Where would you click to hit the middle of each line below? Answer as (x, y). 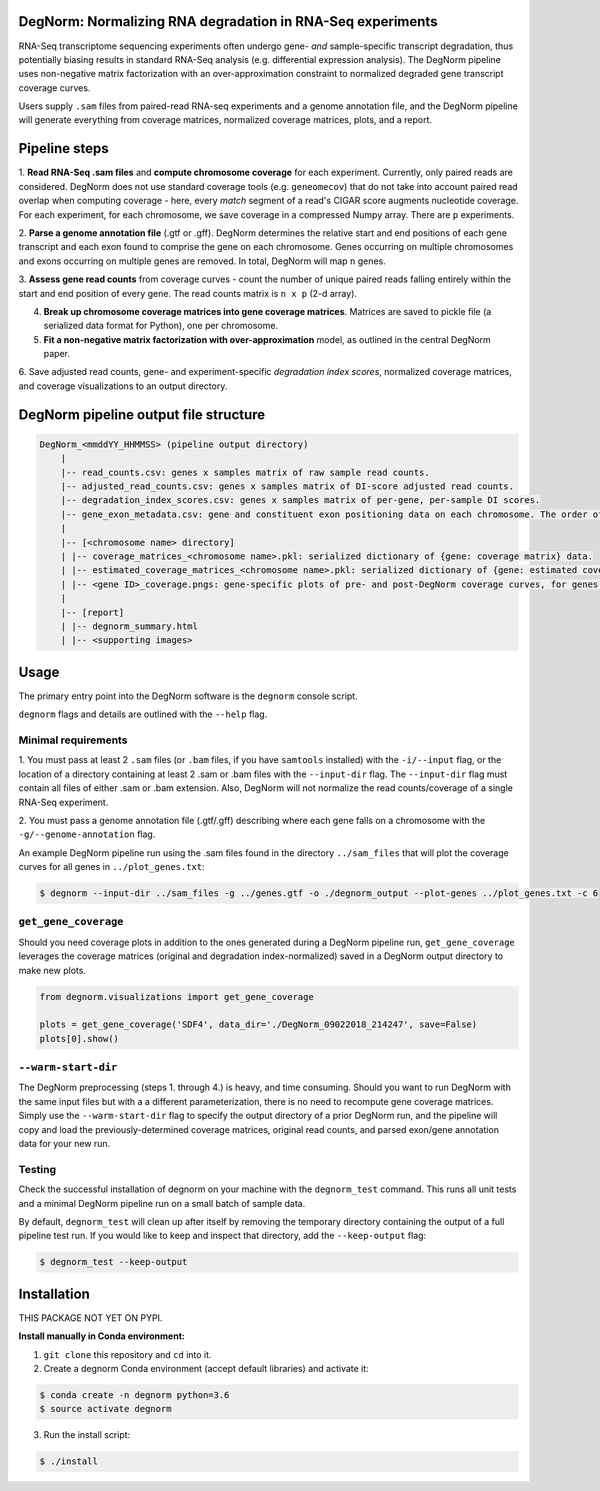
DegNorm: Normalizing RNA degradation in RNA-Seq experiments (228, 21)
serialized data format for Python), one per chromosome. (161, 326)
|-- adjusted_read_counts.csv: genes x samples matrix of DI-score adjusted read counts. (287, 486)
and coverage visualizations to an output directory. (123, 386)
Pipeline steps (63, 148)
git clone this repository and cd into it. (127, 1354)
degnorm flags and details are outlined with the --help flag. (143, 714)
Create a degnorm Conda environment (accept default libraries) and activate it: (206, 1368)
